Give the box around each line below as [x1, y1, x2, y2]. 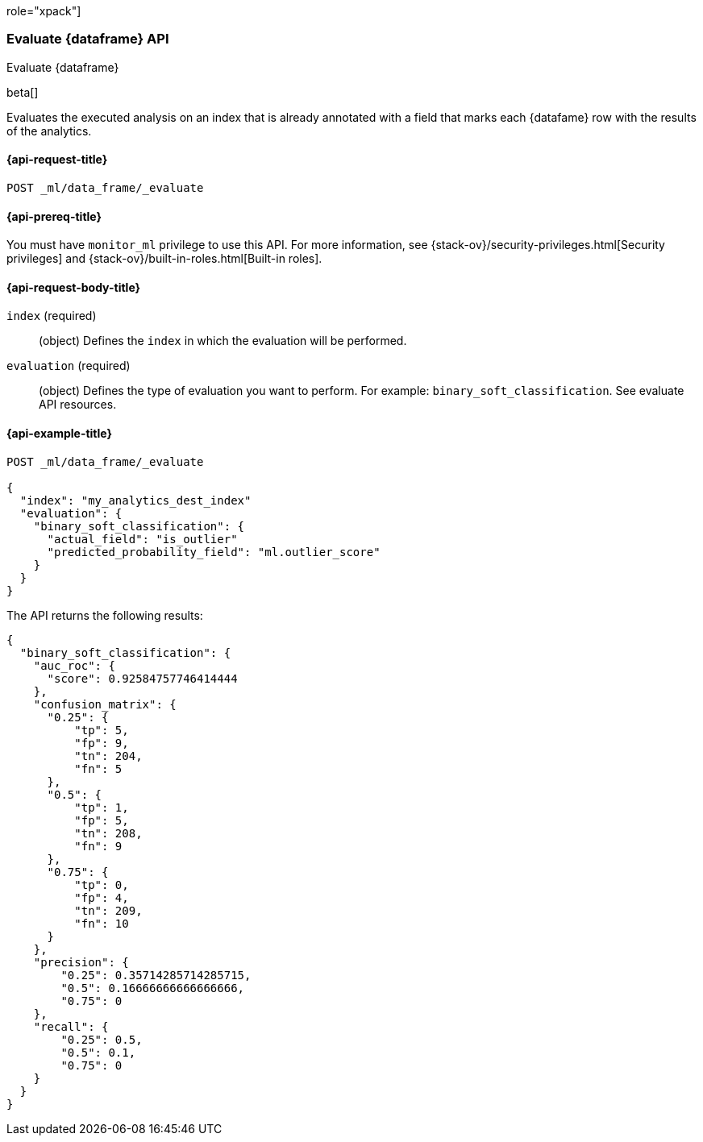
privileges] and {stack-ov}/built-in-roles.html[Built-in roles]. [6, 251, 322, 266]
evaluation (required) [6, 359, 131, 373]
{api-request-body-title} [6, 280, 141, 294]
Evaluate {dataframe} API [6, 31, 169, 48]
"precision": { [33, 955, 129, 969]
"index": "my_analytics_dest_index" [19, 493, 252, 507]
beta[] [6, 85, 39, 99]
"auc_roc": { [33, 658, 115, 672]
